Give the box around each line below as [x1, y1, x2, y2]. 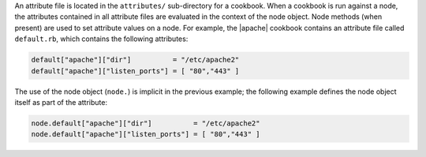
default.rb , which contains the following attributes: [14, 34, 189, 43]
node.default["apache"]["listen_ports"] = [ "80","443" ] [31, 130, 260, 139]
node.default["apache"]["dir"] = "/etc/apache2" [31, 118, 260, 128]
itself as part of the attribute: [14, 97, 108, 107]
